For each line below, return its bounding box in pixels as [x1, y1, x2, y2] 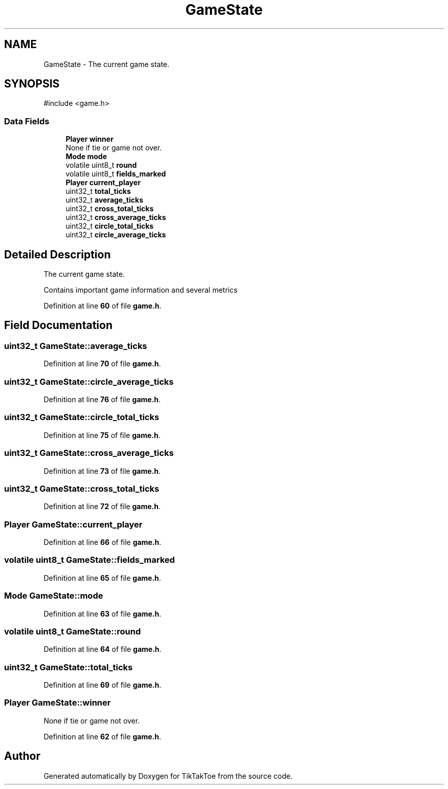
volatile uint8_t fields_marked [65, 169, 166, 179]
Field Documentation [4, 319, 113, 332]
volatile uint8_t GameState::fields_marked [4, 555, 175, 565]
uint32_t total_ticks [65, 187, 131, 196]
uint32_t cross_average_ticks [65, 213, 166, 222]
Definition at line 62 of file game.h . [43, 732, 161, 741]
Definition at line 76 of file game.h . [43, 395, 161, 404]
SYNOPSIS [4, 77, 60, 91]
